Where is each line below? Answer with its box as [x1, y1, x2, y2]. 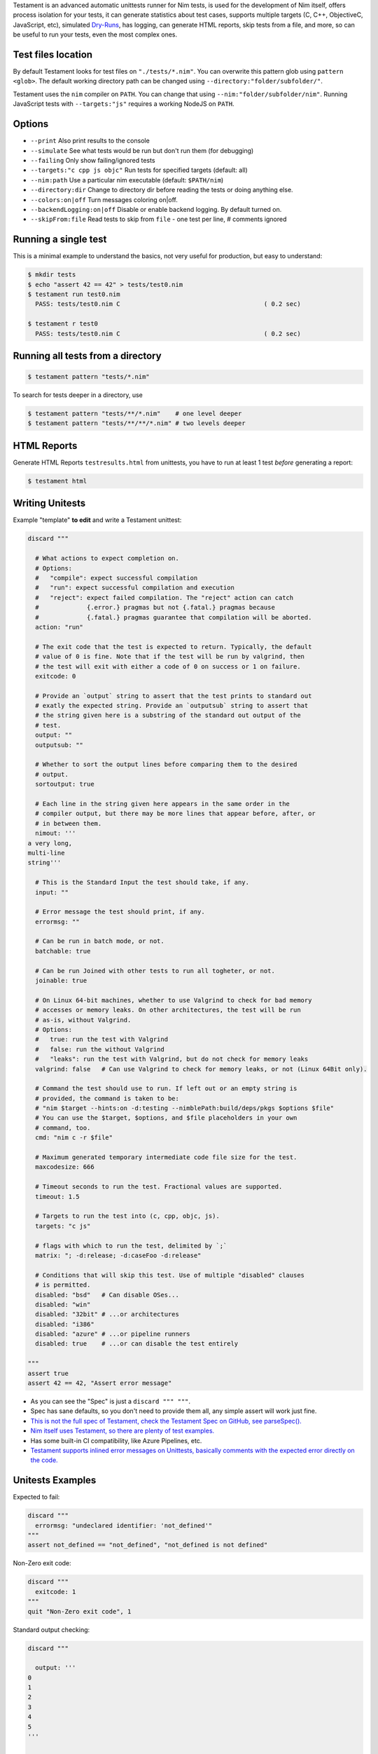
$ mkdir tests [27, 271, 76, 279]
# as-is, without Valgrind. [35, 1016, 132, 1024]
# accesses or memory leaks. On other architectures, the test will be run [35, 1006, 301, 1014]
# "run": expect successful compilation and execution [35, 584, 234, 592]
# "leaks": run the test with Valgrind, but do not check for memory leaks [35, 1055, 309, 1063]
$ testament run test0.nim [27, 290, 120, 298]
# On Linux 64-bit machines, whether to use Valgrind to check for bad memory [35, 996, 312, 1004]
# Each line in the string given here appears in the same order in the [35, 800, 290, 808]
